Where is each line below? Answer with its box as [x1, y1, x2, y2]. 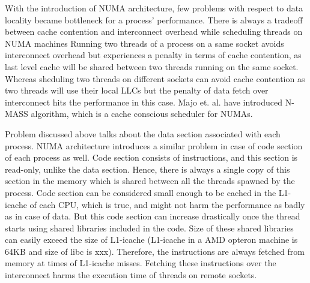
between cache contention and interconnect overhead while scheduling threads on [5, 25, 303, 38]
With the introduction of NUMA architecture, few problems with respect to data [5, 2, 303, 14]
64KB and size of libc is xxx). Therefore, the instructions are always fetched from [5, 245, 305, 257]
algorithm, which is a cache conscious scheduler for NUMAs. [31, 107, 253, 120]
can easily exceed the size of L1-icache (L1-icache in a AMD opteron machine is [5, 233, 298, 246]
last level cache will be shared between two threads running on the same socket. [5, 60, 299, 73]
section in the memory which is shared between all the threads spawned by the [5, 174, 295, 187]
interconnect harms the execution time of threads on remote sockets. [5, 269, 257, 281]
